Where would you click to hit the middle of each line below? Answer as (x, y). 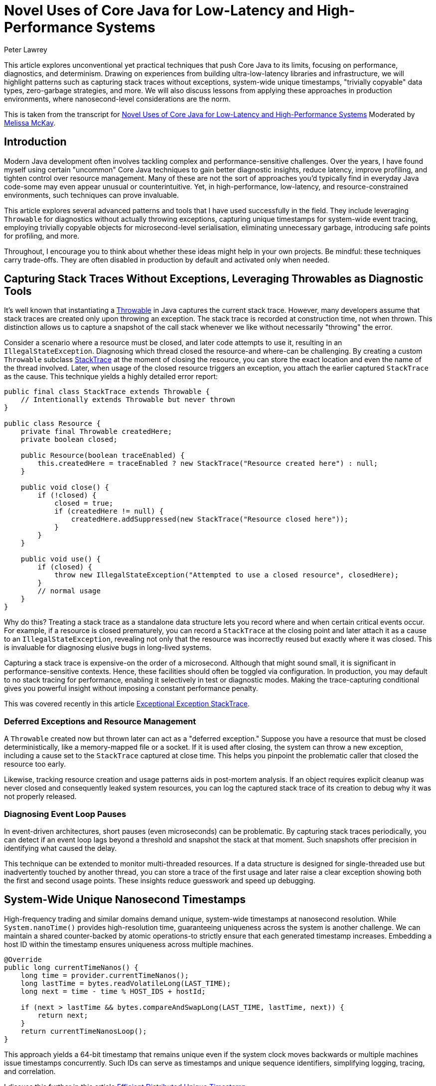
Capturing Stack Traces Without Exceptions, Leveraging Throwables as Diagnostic (214, 279)
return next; (63, 1015)
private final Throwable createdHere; (96, 432)
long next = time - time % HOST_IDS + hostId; (113, 991)
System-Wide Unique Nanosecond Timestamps (125, 900)
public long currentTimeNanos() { (71, 967)
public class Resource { (52, 424)
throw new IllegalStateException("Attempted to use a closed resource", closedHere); (227, 575)
